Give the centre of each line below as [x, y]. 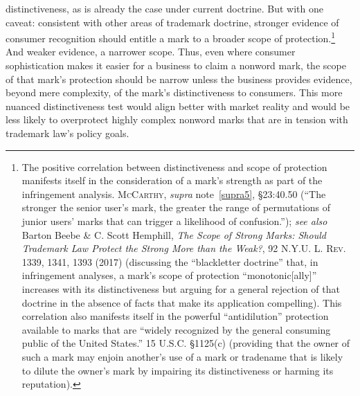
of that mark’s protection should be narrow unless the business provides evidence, [179, 79]
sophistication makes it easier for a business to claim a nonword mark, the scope [176, 65]
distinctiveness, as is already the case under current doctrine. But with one [164, 8]
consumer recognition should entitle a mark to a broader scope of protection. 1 [171, 37]
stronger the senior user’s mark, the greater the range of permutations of [176, 207]
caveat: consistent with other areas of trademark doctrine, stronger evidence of [172, 22]
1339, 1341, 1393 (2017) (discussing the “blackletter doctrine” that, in [170, 261]
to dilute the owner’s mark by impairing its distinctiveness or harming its [178, 370]
